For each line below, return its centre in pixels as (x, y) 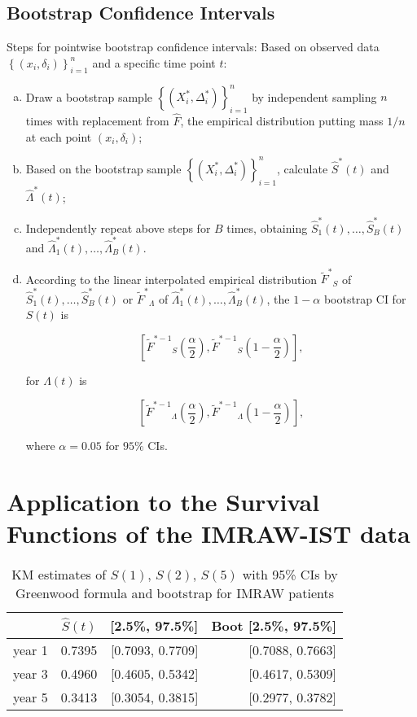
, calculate (302, 168)
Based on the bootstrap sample (103, 168)
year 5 (31, 697)
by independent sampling (314, 96)
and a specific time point (154, 62)
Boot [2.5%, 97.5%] (274, 626)
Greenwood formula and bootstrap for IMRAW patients (175, 593)
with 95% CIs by (290, 575)
